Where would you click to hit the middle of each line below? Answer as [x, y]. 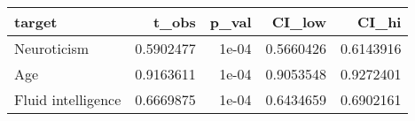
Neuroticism [52, 48]
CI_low [299, 22]
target [36, 22]
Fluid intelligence [68, 99]
